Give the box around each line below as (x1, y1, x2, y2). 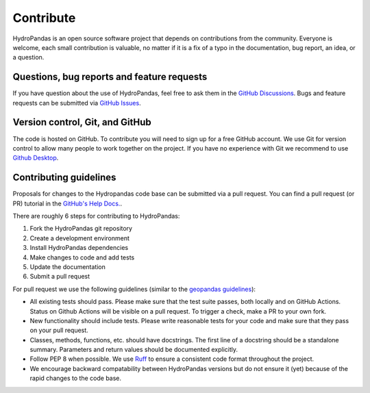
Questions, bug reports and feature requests (12, 71, 208, 83)
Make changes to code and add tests (29, 253, 135, 262)
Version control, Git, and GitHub (12, 116, 151, 128)
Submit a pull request (29, 272, 90, 281)
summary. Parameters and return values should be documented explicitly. (29, 346, 238, 354)
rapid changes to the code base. (29, 374, 122, 383)
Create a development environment (29, 233, 130, 242)
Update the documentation (29, 262, 106, 270)
